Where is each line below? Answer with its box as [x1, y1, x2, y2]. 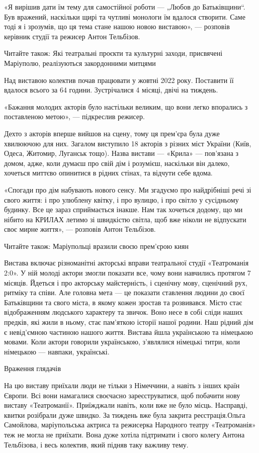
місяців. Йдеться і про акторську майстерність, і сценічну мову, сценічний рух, [4, 277, 247, 288]
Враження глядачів [4, 363, 61, 374]
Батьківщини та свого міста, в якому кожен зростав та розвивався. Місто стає [4, 297, 242, 307]
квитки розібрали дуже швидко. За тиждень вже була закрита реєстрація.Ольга [4, 409, 245, 420]
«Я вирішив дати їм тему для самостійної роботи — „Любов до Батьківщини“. [4, 2, 245, 12]
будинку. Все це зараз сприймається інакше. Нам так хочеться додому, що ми [4, 204, 243, 215]
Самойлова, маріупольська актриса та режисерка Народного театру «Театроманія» [4, 419, 256, 430]
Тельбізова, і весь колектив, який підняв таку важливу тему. [4, 439, 189, 449]
